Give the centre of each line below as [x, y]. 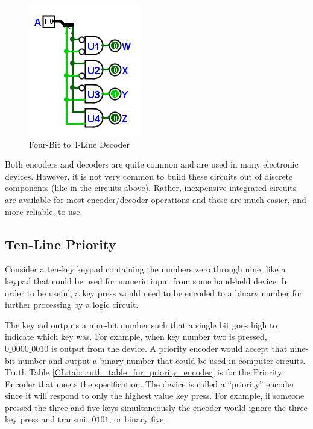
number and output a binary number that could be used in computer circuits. [162, 360]
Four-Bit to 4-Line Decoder [79, 144]
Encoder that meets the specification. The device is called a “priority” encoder [150, 384]
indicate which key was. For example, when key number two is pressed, [136, 337]
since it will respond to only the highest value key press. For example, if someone [155, 396]
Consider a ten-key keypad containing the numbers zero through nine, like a [145, 269]
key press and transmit [47, 419]
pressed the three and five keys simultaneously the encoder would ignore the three [156, 407]
